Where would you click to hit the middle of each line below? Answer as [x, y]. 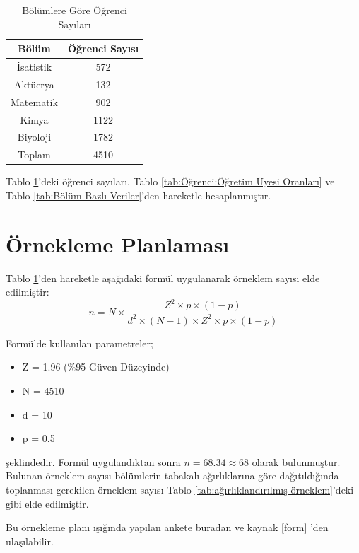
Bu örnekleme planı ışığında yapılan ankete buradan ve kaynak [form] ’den [167, 527]
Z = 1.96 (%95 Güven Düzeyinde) [96, 367]
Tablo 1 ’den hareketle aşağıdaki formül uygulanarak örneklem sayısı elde [163, 278]
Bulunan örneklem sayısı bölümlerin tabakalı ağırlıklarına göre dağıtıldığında [172, 476]
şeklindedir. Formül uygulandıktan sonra [93, 461]
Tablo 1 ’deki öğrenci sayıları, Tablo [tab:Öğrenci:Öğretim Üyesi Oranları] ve [170, 181]
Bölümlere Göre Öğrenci [75, 10]
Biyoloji [34, 137]
